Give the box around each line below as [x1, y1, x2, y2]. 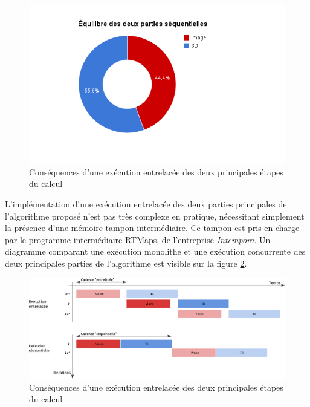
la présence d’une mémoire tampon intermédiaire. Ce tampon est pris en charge [5, 221, 300, 234]
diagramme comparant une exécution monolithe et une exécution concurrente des [5, 245, 306, 258]
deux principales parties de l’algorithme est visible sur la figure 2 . [5, 256, 247, 269]
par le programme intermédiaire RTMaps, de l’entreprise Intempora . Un [5, 233, 271, 246]
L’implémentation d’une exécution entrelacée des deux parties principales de [5, 197, 287, 210]
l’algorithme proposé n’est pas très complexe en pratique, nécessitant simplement [5, 209, 305, 222]
